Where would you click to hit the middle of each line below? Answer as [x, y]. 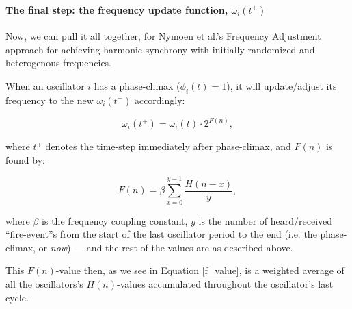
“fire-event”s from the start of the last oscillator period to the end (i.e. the [161, 234]
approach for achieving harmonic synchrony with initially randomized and [160, 49]
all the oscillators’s [44, 283]
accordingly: [160, 100]
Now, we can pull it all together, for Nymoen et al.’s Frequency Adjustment [163, 36]
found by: [25, 159]
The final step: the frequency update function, [117, 9]
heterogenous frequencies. [59, 63]
